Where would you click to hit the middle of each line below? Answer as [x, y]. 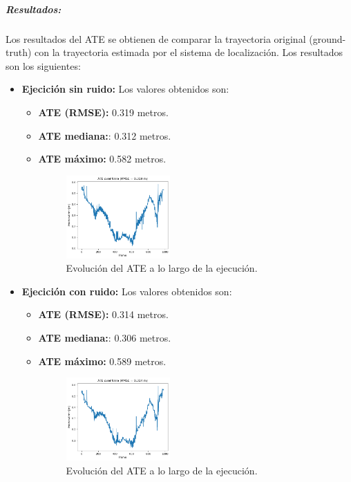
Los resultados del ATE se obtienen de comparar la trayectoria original [156, 38]
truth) [19, 52]
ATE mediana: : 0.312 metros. [105, 135]
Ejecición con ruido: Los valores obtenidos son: [127, 291]
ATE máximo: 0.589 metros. [102, 361]
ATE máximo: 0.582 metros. [102, 159]
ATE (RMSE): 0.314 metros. [103, 314]
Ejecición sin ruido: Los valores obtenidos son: [125, 89]
